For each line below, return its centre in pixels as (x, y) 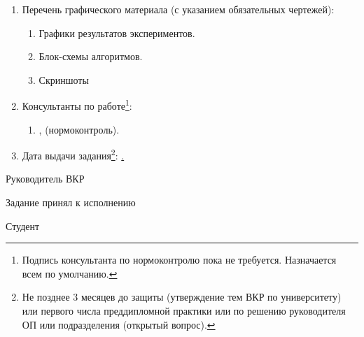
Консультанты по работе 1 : (77, 105)
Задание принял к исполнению (71, 202)
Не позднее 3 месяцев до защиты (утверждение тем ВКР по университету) (182, 297)
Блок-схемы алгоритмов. (91, 56)
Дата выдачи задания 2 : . (73, 154)
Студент (23, 225)
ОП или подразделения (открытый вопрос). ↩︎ (119, 324)
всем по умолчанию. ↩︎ (70, 273)
